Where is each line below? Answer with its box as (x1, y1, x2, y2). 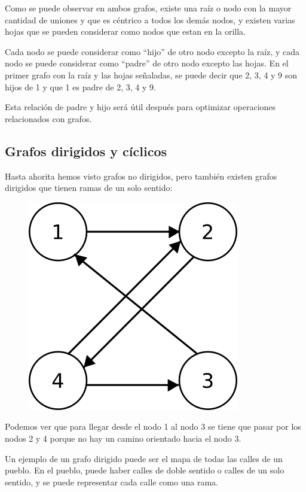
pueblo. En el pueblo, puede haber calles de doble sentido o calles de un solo (5, 464, 284, 476)
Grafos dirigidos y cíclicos (5, 141, 167, 160)
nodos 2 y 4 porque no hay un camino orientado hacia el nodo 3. (5, 432, 241, 444)
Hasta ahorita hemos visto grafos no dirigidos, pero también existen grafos (5, 169, 277, 182)
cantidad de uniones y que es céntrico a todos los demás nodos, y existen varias (5, 13, 295, 26)
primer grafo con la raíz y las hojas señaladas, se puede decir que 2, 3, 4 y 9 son (5, 68, 298, 81)
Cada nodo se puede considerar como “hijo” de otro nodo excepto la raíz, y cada (5, 45, 300, 57)
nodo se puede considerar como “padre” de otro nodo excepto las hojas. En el (5, 57, 289, 69)
